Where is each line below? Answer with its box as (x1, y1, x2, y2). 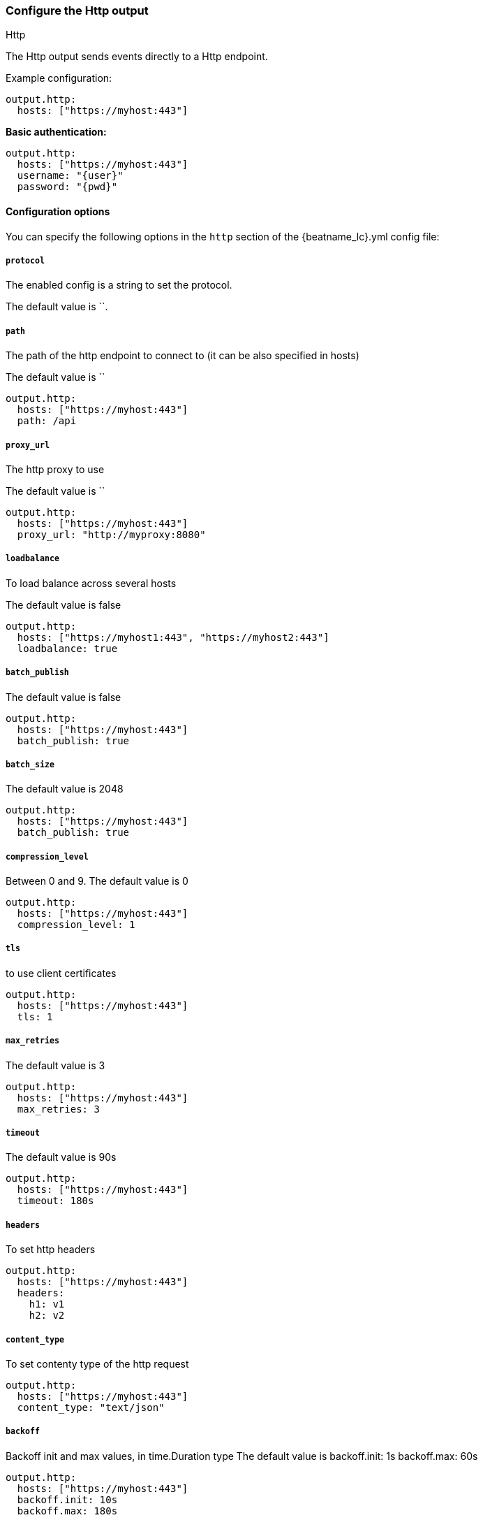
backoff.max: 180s (17, 1505, 118, 1517)
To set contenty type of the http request (6, 1357, 189, 1370)
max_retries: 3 (17, 1103, 100, 1115)
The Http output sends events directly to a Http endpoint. (6, 50, 268, 63)
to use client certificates (6, 967, 117, 979)
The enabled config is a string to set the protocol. (6, 279, 232, 291)
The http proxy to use (6, 463, 105, 475)
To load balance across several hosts (6, 577, 177, 589)
